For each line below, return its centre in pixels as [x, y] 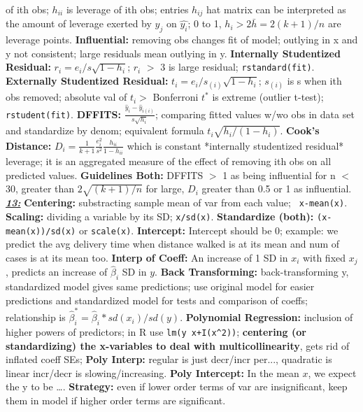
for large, [165, 189]
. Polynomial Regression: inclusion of [266, 317]
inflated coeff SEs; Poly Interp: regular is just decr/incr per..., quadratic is [169, 359]
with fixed [324, 257]
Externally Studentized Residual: [87, 81]
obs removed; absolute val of [66, 97]
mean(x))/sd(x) [41, 231]
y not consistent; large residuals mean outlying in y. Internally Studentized [173, 53]
